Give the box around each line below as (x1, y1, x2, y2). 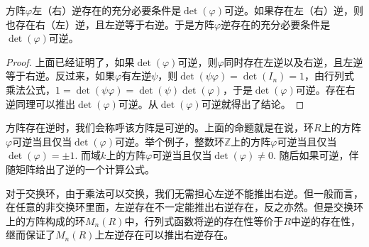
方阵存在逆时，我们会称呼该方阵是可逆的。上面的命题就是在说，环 (6, 120, 314, 135)
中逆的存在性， (291, 213, 361, 228)
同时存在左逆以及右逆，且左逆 (224, 54, 363, 69)
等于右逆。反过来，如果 (6, 68, 115, 83)
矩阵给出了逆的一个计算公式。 (15, 161, 155, 176)
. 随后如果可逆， (272, 148, 349, 163)
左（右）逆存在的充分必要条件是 (32, 3, 182, 17)
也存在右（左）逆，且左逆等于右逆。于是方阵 (6, 16, 214, 31)
